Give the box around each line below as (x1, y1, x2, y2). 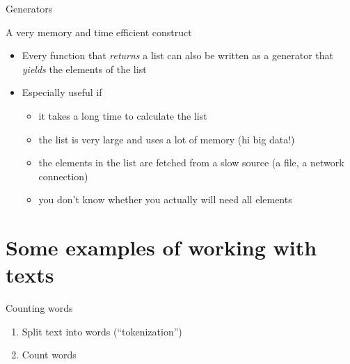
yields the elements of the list (22, 61, 147, 76)
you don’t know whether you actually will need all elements (38, 192, 292, 207)
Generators (6, 1, 53, 15)
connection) (38, 168, 88, 183)
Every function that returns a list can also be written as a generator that (22, 48, 333, 63)
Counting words (6, 301, 73, 315)
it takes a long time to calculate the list (38, 108, 207, 122)
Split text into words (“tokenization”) (22, 324, 182, 338)
